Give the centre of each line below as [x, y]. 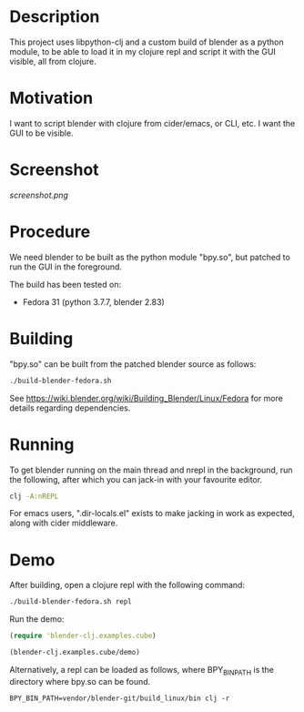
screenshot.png [39, 195]
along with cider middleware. [64, 523]
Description [55, 17]
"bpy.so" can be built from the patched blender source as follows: [133, 364]
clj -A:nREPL [34, 496]
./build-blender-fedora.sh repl [71, 602]
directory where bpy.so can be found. [80, 681]
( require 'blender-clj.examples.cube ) [83, 636]
